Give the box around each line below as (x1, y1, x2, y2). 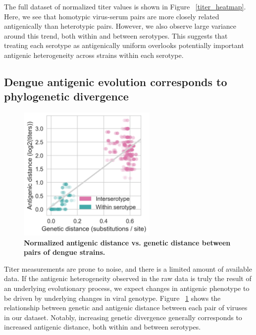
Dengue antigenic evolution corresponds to (4, 74, 227, 89)
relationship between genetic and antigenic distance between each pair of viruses (4, 302, 248, 313)
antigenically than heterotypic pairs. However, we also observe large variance (4, 21, 237, 31)
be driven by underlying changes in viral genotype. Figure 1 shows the (4, 292, 221, 303)
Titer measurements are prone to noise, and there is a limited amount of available (4, 263, 252, 274)
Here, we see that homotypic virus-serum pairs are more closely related (4, 11, 219, 21)
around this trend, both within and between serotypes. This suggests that (4, 30, 228, 41)
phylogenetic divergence (4, 89, 129, 104)
